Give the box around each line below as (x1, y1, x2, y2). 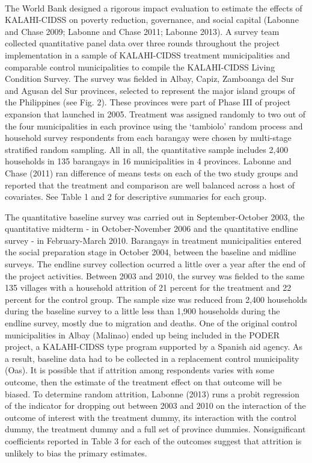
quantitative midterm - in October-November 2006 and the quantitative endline (5, 222, 298, 235)
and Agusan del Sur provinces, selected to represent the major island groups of (5, 84, 295, 96)
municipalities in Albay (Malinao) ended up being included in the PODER (5, 328, 280, 341)
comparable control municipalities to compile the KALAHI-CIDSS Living (5, 60, 275, 73)
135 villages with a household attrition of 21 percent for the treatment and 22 (5, 281, 292, 294)
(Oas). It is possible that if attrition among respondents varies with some (5, 364, 274, 376)
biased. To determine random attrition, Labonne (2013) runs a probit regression (5, 387, 300, 400)
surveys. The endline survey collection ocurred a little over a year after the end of (5, 258, 305, 270)
